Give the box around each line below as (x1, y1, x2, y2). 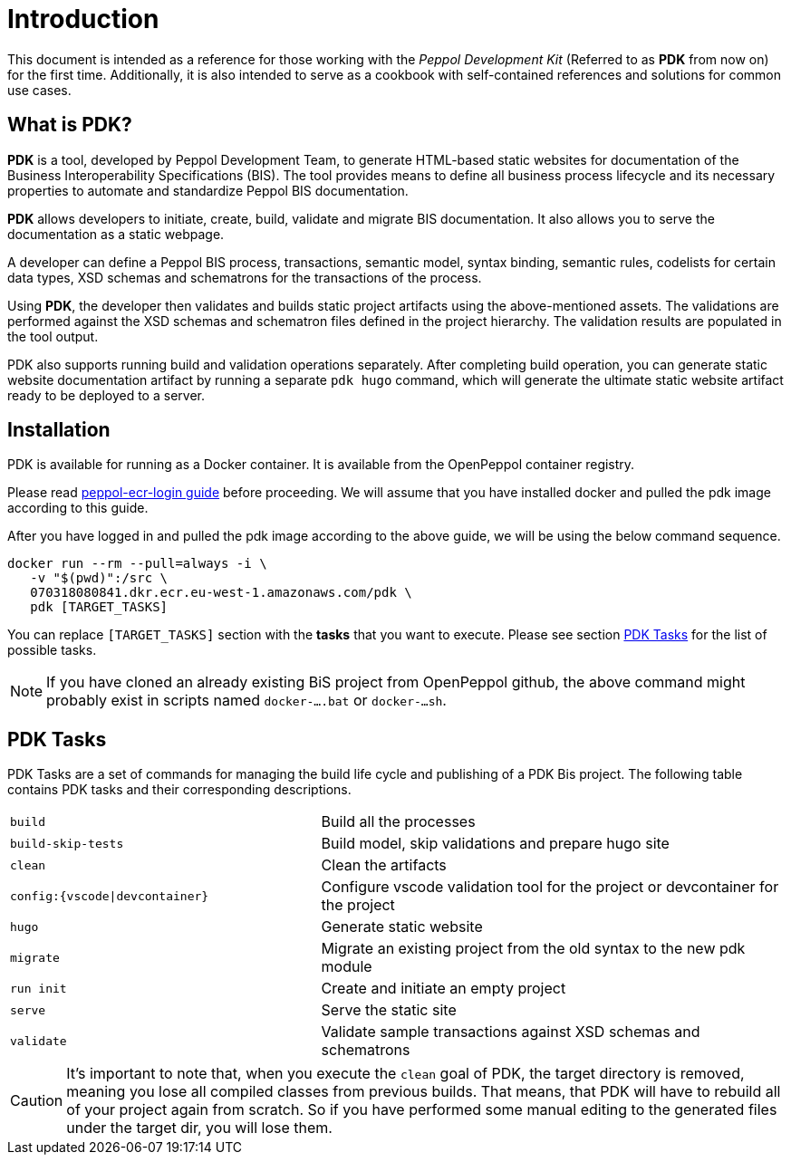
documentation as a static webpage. (7, 226, 225, 242)
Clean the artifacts (321, 856, 447, 875)
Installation (7, 418, 111, 442)
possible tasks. (7, 642, 97, 658)
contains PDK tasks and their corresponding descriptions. (7, 782, 352, 798)
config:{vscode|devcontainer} (10, 888, 209, 903)
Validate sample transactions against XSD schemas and (321, 1023, 700, 1042)
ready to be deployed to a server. (7, 387, 205, 403)
